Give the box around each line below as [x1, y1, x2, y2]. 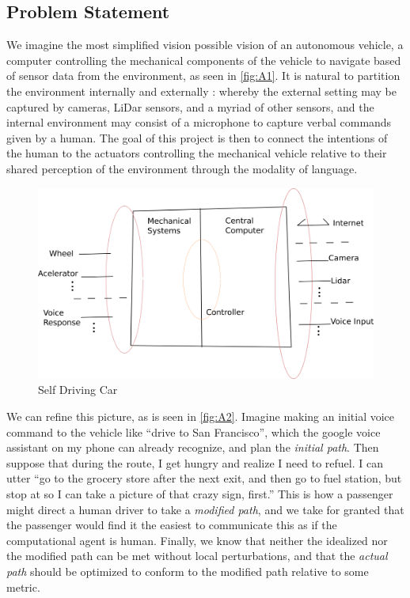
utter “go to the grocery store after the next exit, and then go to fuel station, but [6, 470, 402, 486]
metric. [6, 578, 40, 595]
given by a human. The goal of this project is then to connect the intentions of [6, 129, 388, 146]
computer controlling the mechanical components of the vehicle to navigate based [6, 51, 401, 68]
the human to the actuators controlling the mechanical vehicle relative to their [6, 145, 387, 161]
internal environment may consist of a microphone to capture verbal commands [6, 114, 392, 131]
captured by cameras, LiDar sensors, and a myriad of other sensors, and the [6, 98, 374, 115]
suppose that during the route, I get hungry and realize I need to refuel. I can [6, 454, 383, 471]
